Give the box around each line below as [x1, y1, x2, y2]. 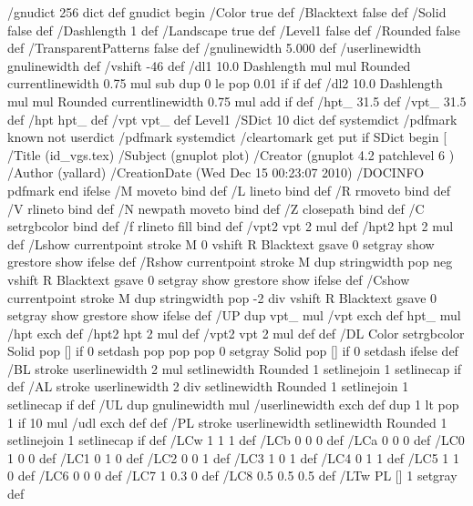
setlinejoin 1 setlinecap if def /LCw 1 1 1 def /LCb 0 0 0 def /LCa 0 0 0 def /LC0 [7, 430, 465, 450]
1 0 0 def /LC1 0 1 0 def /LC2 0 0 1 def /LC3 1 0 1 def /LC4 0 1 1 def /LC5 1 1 [7, 448, 460, 467]
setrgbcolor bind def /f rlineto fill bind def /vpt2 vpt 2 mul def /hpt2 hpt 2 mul [7, 217, 454, 236]
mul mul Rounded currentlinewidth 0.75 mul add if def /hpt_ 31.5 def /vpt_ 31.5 [7, 91, 467, 110]
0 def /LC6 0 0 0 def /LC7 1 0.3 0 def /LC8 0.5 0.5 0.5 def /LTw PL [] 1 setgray [7, 466, 458, 485]
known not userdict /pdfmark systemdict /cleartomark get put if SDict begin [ [7, 127, 447, 147]
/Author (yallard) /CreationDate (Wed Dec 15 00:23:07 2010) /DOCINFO [7, 163, 425, 182]
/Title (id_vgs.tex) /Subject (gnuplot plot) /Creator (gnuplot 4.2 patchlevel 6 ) [7, 145, 455, 164]
